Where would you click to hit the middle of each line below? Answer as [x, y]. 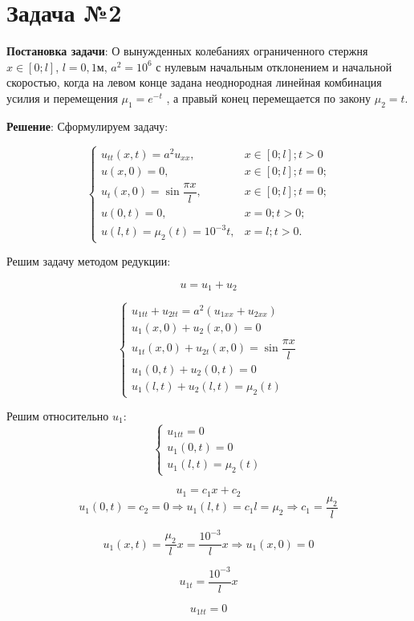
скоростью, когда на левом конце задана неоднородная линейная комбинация [194, 82]
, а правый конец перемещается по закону [269, 97]
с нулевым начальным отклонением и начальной [274, 66]
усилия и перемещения [62, 97]
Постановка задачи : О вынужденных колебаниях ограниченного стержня [187, 51]
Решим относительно [58, 416]
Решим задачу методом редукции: [89, 261]
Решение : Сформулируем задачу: [87, 126]
